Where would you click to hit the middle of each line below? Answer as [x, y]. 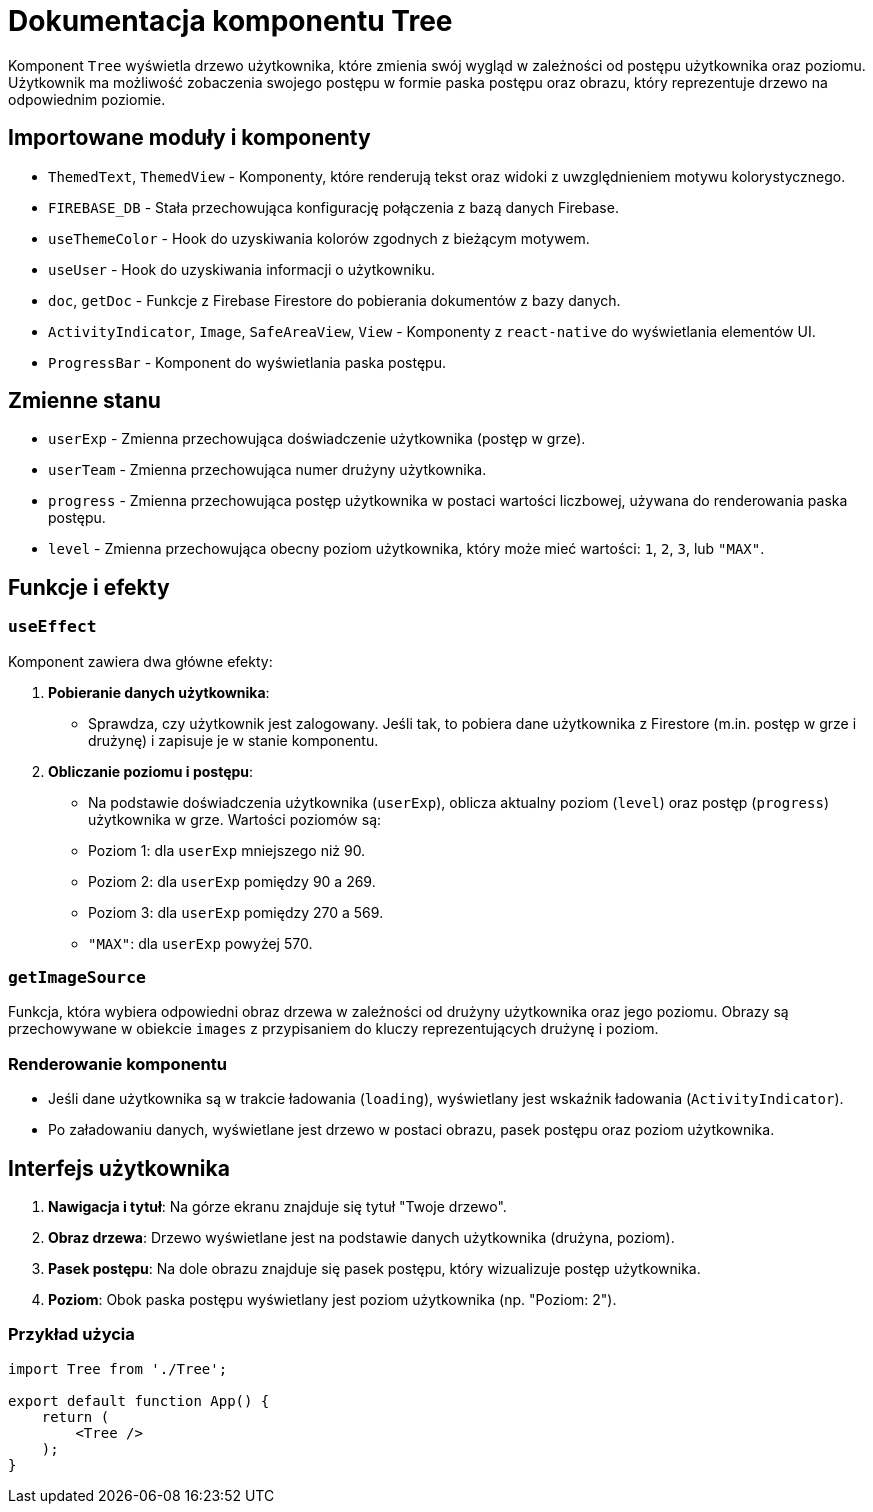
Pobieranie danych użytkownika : [159, 692]
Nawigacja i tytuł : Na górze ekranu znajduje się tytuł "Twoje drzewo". [277, 1206]
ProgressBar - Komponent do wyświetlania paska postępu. [247, 362]
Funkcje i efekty [89, 587]
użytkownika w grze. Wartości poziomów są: [235, 819]
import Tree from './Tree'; [118, 1368]
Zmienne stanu [84, 401]
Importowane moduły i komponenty [189, 138]
